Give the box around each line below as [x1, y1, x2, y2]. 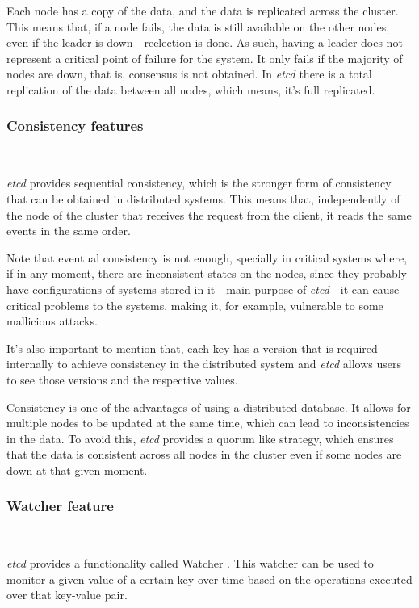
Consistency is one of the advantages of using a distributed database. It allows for [6, 398, 411, 415]
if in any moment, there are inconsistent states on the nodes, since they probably [6, 265, 408, 282]
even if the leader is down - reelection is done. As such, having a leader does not [6, 34, 403, 51]
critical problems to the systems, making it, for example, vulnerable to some [6, 296, 383, 313]
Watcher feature [6, 496, 114, 516]
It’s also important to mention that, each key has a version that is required [6, 339, 378, 356]
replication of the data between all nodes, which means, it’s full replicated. [6, 81, 375, 98]
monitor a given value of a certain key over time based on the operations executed [6, 570, 413, 587]
